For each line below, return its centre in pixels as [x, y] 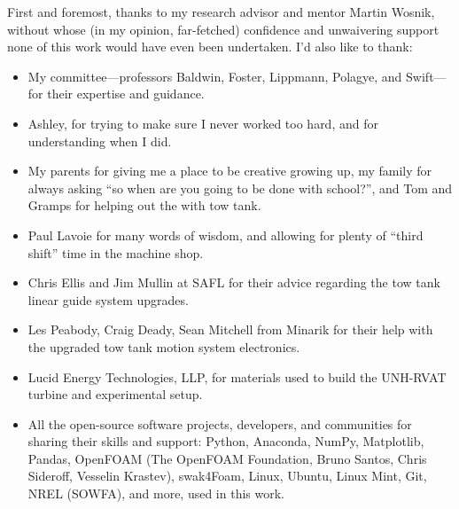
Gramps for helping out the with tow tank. [144, 205]
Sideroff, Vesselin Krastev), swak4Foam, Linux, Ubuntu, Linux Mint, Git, [227, 476]
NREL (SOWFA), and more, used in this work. [156, 493]
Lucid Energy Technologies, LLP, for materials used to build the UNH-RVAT [237, 376]
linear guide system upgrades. [108, 299]
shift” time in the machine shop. [116, 252]
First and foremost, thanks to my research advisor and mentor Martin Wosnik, [221, 12]
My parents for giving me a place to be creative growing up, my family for [230, 171]
